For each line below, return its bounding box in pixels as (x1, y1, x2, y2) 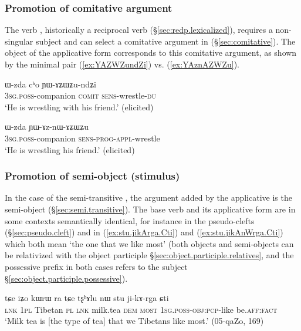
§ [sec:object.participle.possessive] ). (5, 272, 128, 284)
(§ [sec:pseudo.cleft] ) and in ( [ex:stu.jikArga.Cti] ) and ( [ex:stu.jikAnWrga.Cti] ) (5, 226, 283, 238)
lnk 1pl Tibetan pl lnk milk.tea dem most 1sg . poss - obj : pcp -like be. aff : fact (5, 303, 278, 315)
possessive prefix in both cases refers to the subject (5, 260, 188, 272)
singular (5, 35, 33, 47)
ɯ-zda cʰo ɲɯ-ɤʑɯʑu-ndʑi (5, 77, 96, 90)
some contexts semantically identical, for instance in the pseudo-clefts (5, 214, 255, 227)
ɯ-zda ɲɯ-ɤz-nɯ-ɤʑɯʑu (5, 120, 89, 133)
